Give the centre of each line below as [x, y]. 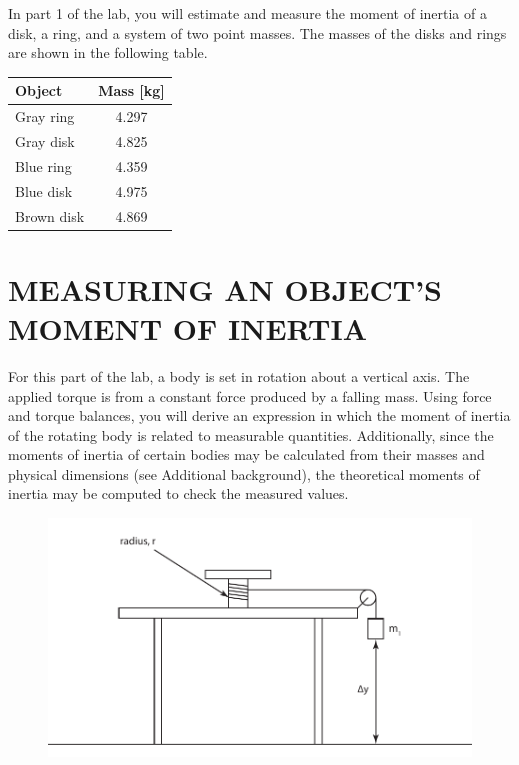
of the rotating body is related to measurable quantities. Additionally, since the [251, 434]
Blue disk [44, 190]
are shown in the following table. [108, 52]
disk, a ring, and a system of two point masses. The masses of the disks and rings [257, 32]
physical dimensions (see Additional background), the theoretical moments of [244, 473]
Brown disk [50, 215]
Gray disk [45, 140]
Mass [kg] [131, 90]
